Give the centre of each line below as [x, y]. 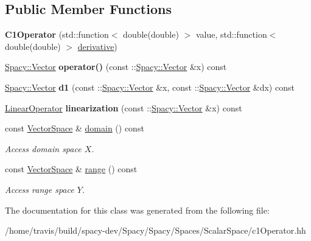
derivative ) [97, 46]
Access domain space [43, 148]
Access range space [40, 189]
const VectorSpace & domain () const [75, 128]
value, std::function [231, 34]
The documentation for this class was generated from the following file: [137, 210]
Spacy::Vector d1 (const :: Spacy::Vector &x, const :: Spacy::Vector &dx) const [150, 87]
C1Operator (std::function [57, 34]
